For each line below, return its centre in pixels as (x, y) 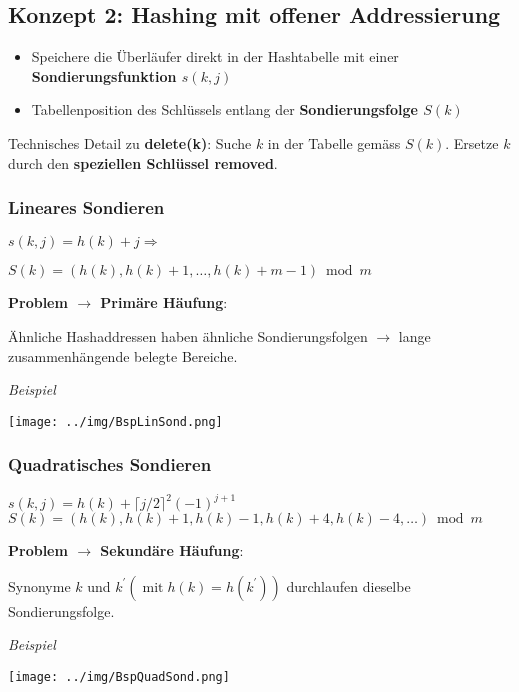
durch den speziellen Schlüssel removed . (143, 162)
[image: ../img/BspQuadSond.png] (119, 676)
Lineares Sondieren (86, 207)
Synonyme (39, 585)
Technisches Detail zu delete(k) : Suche (130, 142)
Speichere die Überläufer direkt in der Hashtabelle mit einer (215, 56)
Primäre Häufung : (164, 302)
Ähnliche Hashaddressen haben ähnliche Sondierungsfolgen (188, 335)
